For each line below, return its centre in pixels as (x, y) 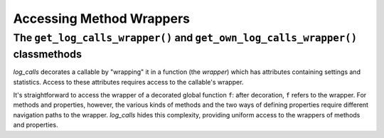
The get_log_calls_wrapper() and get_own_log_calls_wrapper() (185, 38)
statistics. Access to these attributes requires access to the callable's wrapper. (128, 82)
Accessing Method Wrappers (102, 18)
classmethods (47, 54)
